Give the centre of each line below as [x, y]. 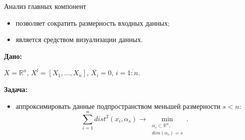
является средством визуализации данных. [79, 39]
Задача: [16, 89]
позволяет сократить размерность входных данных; [93, 23]
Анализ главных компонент [45, 6]
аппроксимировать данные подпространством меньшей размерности [118, 106]
